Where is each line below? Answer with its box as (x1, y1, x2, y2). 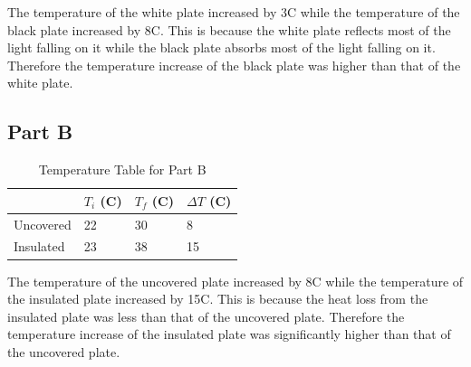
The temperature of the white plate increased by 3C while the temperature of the (7, 3, 460, 21)
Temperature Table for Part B (38, 160, 207, 179)
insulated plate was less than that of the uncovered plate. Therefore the (7, 306, 405, 325)
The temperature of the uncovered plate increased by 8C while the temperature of (7, 271, 464, 290)
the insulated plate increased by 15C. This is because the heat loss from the (7, 289, 428, 308)
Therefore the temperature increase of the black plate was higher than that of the (7, 55, 461, 74)
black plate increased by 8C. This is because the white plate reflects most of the (7, 20, 451, 39)
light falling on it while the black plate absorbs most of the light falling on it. (7, 38, 436, 57)
